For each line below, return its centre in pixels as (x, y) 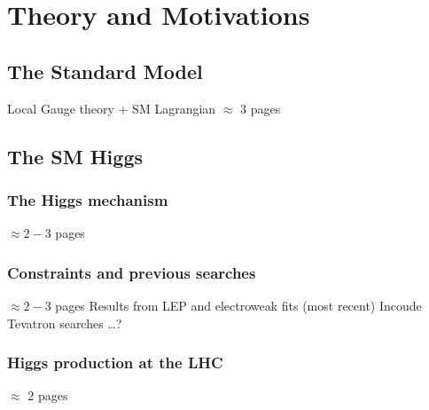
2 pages (48, 395)
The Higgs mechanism (88, 199)
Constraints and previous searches (132, 272)
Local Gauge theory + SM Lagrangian (112, 108)
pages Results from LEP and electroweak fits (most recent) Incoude (238, 305)
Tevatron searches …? (65, 323)
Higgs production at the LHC (115, 363)
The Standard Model (105, 71)
